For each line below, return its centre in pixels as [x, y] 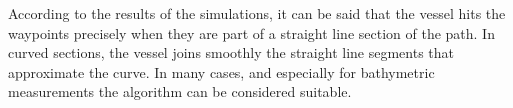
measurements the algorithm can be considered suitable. [180, 91]
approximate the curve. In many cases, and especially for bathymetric [221, 71]
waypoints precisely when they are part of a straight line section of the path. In [251, 32]
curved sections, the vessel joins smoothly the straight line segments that [231, 52]
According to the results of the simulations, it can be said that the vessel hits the [257, 13]
